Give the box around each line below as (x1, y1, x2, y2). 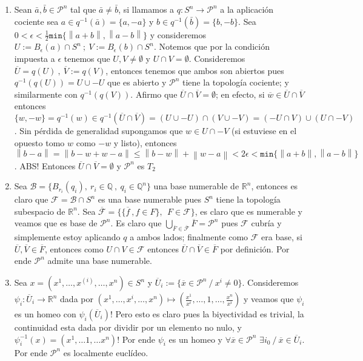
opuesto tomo (14, 136, 65, 149)
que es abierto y (107, 76, 167, 89)
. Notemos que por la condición (153, 40, 270, 53)
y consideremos (150, 28, 207, 41)
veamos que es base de (14, 217, 98, 229)
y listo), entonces (113, 136, 177, 149)
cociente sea (14, 15, 59, 27)
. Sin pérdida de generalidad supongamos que (14, 124, 183, 137)
